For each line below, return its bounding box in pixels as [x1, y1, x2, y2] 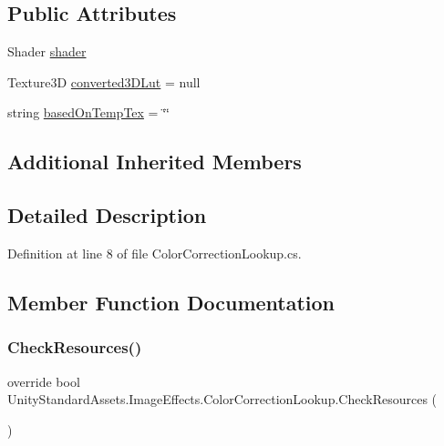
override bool [7, 371, 80, 390]
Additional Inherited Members [7, 147, 302, 176]
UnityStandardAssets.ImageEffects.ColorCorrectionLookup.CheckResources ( [7, 390, 438, 409]
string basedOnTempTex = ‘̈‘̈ [7, 103, 170, 122]
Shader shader [7, 42, 87, 61]
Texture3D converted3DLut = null [7, 72, 201, 91]
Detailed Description [7, 201, 207, 229]
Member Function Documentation [7, 288, 336, 316]
